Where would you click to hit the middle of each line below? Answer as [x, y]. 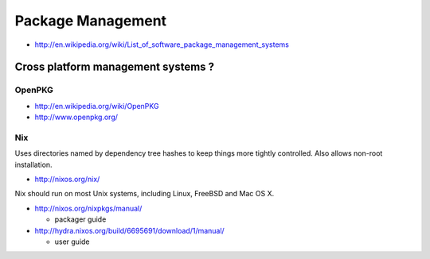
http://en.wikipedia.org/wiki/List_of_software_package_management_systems [162, 44]
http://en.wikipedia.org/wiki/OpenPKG [97, 106]
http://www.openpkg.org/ [76, 117]
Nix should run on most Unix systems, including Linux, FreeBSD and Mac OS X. [145, 194]
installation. [33, 164]
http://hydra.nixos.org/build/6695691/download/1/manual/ [129, 230]
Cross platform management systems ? [115, 67]
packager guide [80, 219]
